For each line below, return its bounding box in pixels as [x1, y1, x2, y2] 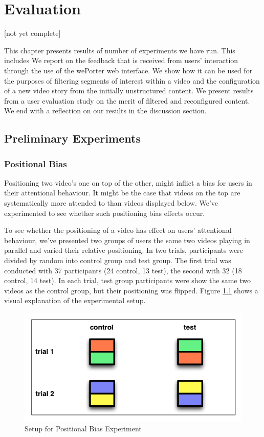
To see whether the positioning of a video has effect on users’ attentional [4, 225, 232, 235]
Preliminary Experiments [4, 130, 141, 146]
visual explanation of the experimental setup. [4, 295, 146, 306]
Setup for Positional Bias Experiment [25, 423, 142, 433]
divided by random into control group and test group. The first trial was [4, 255, 231, 266]
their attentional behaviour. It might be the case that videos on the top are [4, 187, 240, 198]
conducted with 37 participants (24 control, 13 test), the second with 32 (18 [4, 265, 242, 275]
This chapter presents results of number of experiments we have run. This [4, 45, 235, 55]
